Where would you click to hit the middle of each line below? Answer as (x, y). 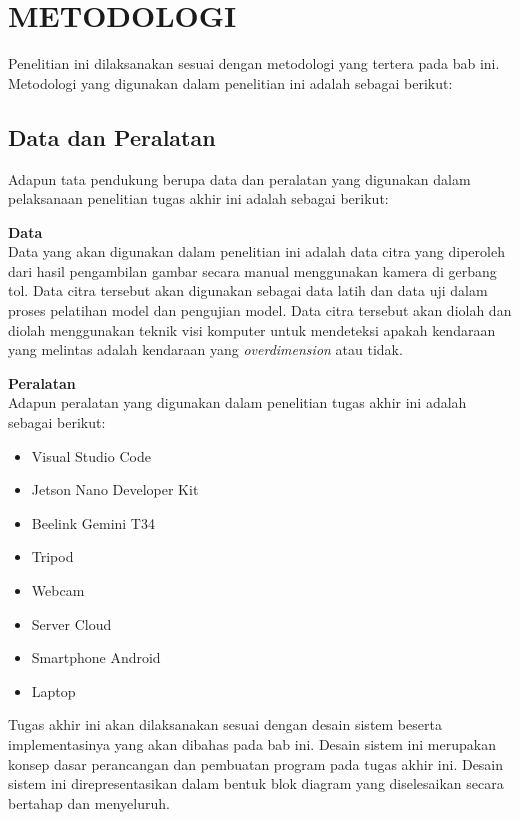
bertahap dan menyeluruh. (89, 802)
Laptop (53, 690)
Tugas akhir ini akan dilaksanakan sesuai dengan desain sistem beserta (225, 724)
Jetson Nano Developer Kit (115, 489)
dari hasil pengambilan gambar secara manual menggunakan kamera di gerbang (252, 270)
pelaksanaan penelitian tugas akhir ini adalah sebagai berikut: (198, 198)
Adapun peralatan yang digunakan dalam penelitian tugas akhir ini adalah (237, 402)
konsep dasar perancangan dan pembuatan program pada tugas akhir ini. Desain (256, 763)
